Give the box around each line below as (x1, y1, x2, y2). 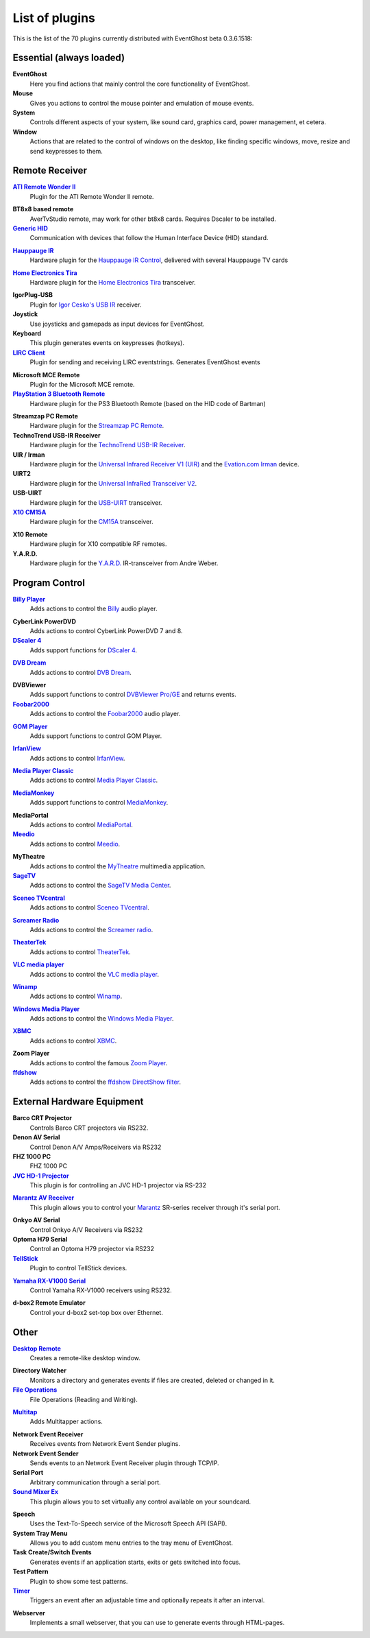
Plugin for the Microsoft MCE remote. (29, 380, 135, 388)
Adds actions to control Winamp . (29, 992, 123, 1001)
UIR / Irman (12, 450, 45, 459)
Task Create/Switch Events (12, 1548, 92, 1556)
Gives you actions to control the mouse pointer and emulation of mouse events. (29, 99, 254, 107)
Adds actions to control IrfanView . (29, 754, 125, 762)
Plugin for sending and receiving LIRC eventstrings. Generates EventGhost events (29, 358, 260, 366)
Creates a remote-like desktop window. (29, 1354, 140, 1362)
